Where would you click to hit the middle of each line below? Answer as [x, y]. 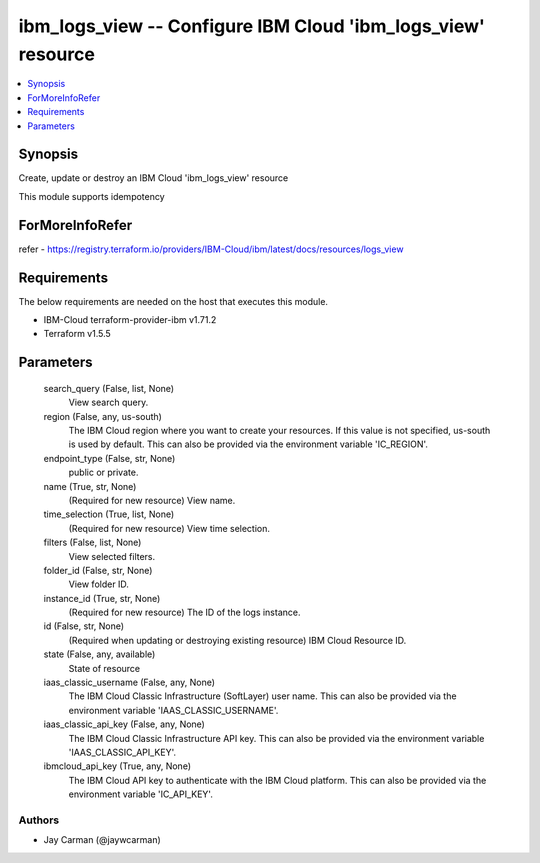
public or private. [103, 472]
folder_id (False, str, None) [98, 570]
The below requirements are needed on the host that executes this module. [173, 301]
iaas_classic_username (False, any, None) [129, 682]
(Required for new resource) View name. [152, 500]
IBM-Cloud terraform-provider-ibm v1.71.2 [130, 320]
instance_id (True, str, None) [102, 598]
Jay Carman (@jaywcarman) [102, 840]
